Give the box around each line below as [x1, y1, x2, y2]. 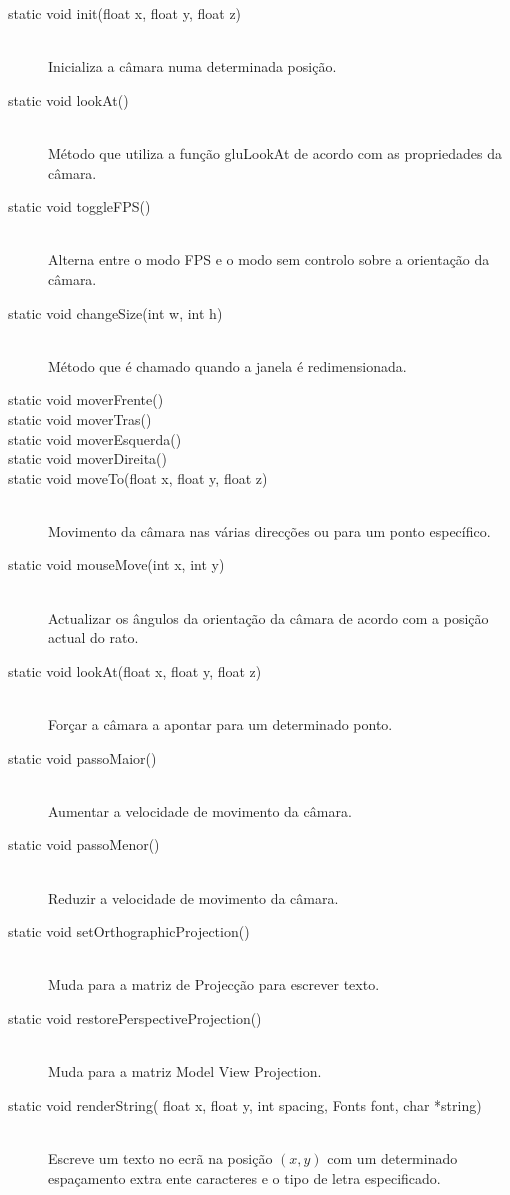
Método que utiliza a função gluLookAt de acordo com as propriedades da [48, 142, 502, 163]
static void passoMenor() [8, 834, 160, 855]
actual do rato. [48, 627, 139, 648]
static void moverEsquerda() [8, 428, 182, 449]
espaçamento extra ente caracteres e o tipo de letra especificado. [48, 1167, 441, 1188]
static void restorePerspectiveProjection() [8, 1007, 262, 1028]
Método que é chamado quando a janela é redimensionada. [48, 355, 407, 376]
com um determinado [327, 1147, 458, 1168]
